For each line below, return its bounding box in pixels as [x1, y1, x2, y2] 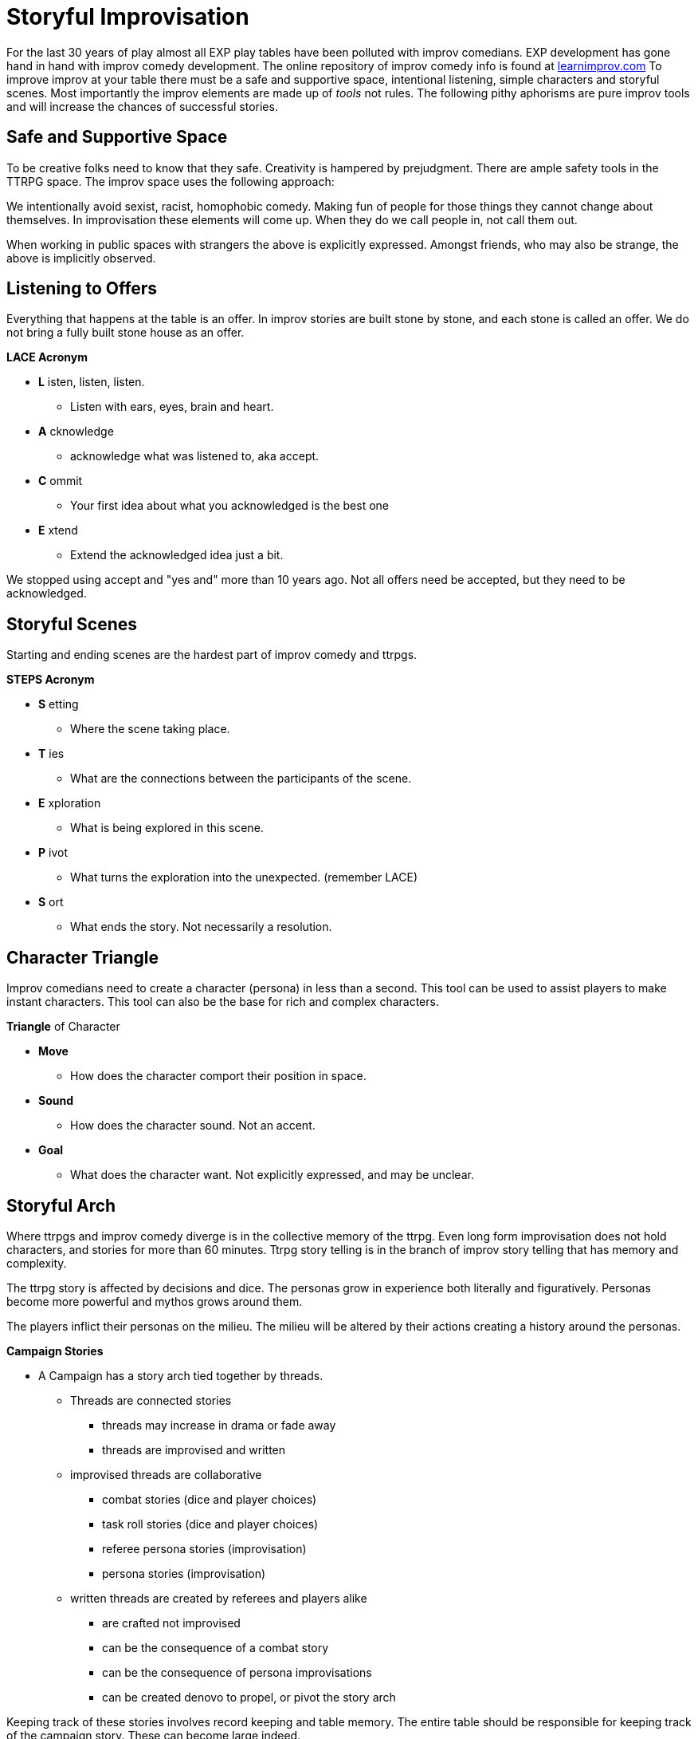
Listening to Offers [6, 278, 158, 299]
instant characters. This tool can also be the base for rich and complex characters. [6, 995, 439, 1009]
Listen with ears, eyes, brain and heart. [70, 400, 274, 414]
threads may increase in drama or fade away [102, 1418, 336, 1432]
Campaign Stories [6, 1343, 104, 1358]
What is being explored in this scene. [70, 821, 264, 835]
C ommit [38, 474, 83, 488]
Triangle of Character [6, 1019, 120, 1034]
